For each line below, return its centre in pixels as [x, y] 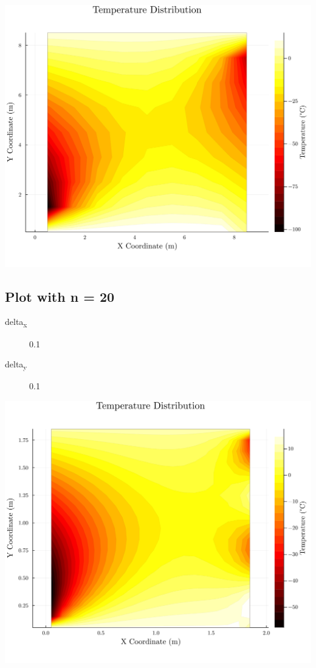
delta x [16, 322]
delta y [16, 365]
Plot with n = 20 [60, 296]
